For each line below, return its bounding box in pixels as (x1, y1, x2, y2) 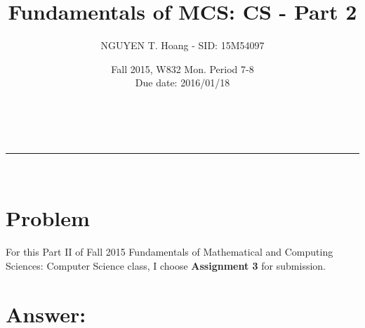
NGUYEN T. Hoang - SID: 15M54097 (100, 38, 265, 53)
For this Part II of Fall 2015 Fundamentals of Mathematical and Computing (6, 244, 333, 259)
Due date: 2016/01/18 (135, 75, 230, 90)
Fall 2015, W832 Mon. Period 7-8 (111, 61, 254, 76)
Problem (6, 204, 90, 232)
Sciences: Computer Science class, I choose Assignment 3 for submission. (6, 258, 326, 273)
